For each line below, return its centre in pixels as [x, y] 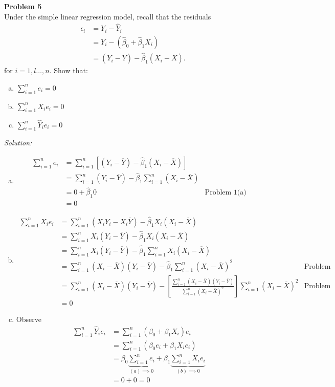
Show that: [71, 70]
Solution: [18, 143]
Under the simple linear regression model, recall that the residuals [108, 16]
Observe [29, 319]
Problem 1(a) [226, 193]
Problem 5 [23, 6]
